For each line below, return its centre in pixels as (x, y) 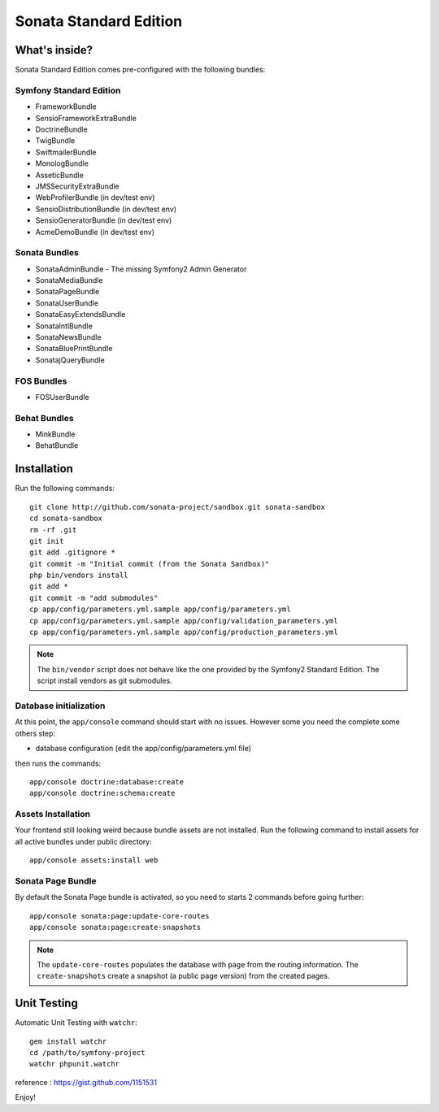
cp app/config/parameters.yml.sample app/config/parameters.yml (161, 609)
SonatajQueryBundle (70, 360)
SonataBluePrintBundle (74, 349)
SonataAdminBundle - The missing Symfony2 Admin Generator (141, 269)
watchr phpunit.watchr (75, 1064)
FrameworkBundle (66, 106)
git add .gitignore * (72, 552)
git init (47, 541)
